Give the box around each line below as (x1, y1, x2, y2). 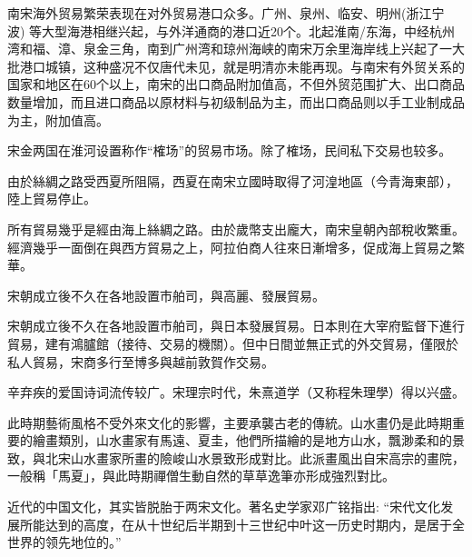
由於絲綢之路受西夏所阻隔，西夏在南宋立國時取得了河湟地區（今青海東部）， (7, 171, 458, 190)
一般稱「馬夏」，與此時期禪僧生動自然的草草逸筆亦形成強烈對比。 (7, 466, 395, 485)
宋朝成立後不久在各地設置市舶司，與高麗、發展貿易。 (7, 285, 325, 304)
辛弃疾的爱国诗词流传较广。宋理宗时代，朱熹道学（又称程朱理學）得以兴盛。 (7, 383, 465, 402)
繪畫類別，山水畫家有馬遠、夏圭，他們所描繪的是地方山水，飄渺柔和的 (32, 431, 452, 450)
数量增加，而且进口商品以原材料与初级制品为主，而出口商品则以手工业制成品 (7, 92, 465, 111)
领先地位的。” (44, 532, 122, 552)
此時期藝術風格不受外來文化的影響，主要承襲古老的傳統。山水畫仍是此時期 (7, 413, 452, 432)
